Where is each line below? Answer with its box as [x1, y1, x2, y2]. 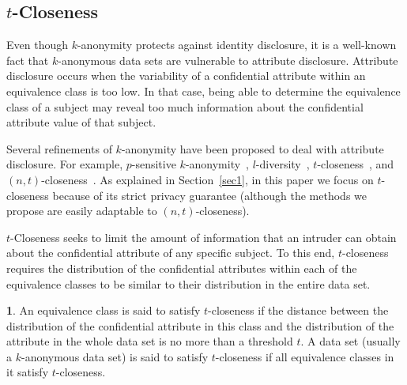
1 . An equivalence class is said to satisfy [6, 302, 201, 319]
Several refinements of [6, 140, 112, 157]
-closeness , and [317, 156, 394, 172]
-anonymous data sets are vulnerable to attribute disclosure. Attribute [58, 51, 398, 68]
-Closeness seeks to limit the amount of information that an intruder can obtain [10, 228, 397, 245]
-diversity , [255, 156, 310, 172]
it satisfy [6, 364, 49, 380]
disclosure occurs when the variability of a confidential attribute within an [6, 67, 366, 84]
